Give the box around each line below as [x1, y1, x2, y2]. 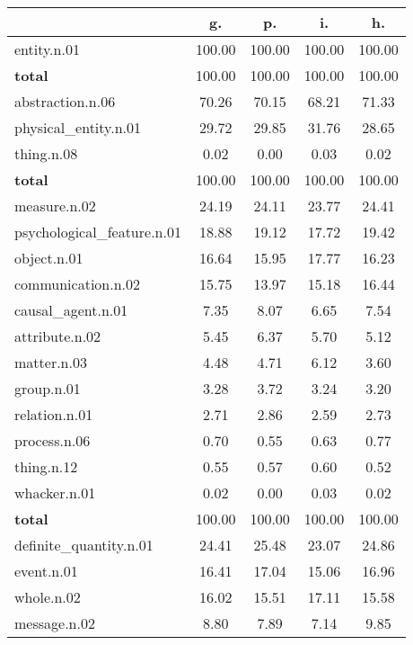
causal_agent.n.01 [14, 300, 128, 320]
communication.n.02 [14, 273, 141, 294]
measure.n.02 [14, 195, 96, 216]
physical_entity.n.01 [14, 117, 142, 138]
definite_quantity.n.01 [14, 534, 154, 555]
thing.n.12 [14, 456, 78, 477]
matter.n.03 [14, 352, 87, 372]
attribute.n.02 [14, 326, 101, 346]
